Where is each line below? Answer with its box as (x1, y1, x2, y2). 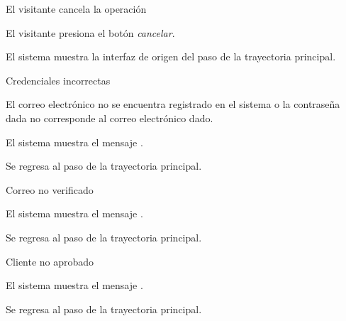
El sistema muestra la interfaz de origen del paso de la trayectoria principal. (6, 49, 336, 64)
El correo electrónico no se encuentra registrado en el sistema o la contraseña (6, 97, 340, 111)
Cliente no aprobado (6, 254, 94, 268)
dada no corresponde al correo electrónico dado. (6, 110, 213, 125)
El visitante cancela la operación (6, 1, 147, 16)
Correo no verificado (6, 182, 94, 197)
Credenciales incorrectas (6, 72, 111, 87)
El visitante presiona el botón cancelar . (6, 25, 175, 40)
